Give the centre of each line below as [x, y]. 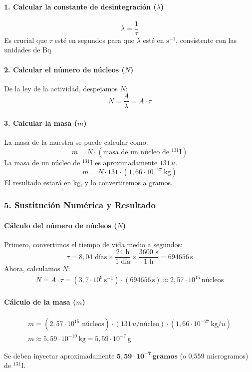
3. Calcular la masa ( [41, 123]
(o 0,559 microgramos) [214, 355]
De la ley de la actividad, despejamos [61, 88]
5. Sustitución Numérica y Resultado [80, 205]
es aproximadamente [126, 162]
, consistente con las [206, 40]
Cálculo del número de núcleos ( [61, 225]
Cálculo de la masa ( [40, 302]
